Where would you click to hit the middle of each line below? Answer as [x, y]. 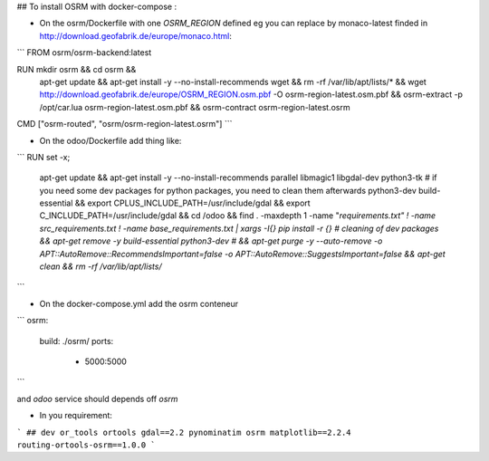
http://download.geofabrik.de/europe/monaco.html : [136, 35]
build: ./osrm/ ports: [77, 341]
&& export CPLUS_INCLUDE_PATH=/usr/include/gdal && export [193, 203]
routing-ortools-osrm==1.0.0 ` [86, 445]
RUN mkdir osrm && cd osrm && [77, 69]
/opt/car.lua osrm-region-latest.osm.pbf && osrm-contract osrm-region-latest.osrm [195, 107]
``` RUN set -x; [43, 157]
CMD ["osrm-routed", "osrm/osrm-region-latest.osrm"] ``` [125, 124]
